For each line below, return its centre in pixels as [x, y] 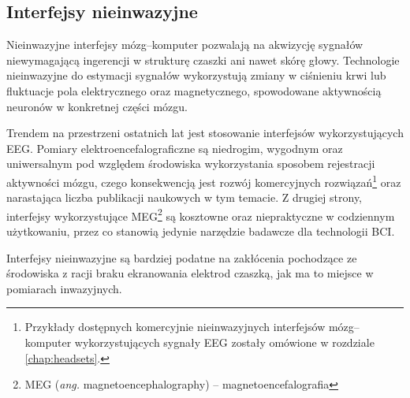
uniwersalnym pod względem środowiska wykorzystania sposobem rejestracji [191, 164]
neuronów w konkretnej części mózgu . [97, 106]
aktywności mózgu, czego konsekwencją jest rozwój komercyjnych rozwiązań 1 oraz [204, 180]
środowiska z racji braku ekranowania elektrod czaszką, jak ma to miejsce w [190, 273]
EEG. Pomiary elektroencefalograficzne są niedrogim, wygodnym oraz [175, 148]
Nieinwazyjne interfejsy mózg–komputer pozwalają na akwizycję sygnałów [185, 45]
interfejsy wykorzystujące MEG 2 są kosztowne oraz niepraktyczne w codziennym [201, 214]
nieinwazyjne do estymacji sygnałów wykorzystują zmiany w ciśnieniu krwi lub [196, 75]
